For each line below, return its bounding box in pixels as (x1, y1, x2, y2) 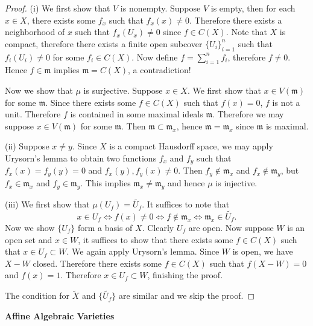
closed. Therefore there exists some (33, 256, 162, 269)
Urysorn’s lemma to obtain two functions (5, 151, 157, 164)
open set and (5, 233, 52, 246)
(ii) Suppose (5, 140, 49, 152)
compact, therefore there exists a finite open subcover (5, 37, 203, 50)
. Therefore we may (212, 108, 284, 120)
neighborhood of (5, 25, 65, 38)
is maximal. (265, 119, 309, 132)
